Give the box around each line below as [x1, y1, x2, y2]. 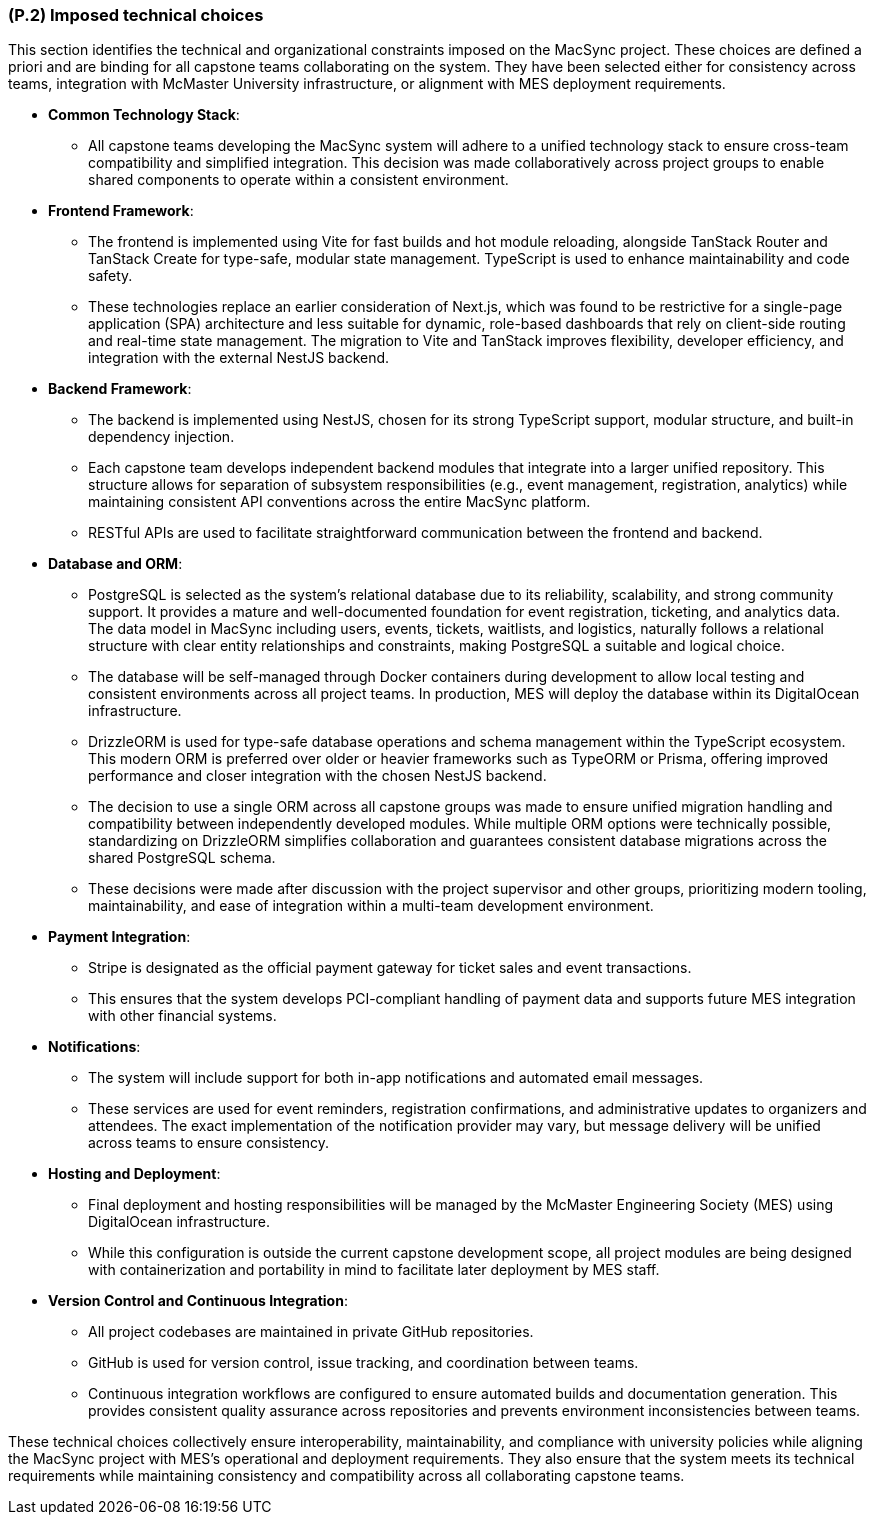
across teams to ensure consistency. [88, 1134, 329, 1152]
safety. [88, 267, 133, 285]
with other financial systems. [88, 1007, 277, 1025]
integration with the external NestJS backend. [88, 349, 390, 367]
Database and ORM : [48, 555, 183, 573]
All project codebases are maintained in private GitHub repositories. [88, 1323, 534, 1341]
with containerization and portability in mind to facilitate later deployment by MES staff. [88, 1261, 660, 1279]
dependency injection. [88, 428, 235, 446]
